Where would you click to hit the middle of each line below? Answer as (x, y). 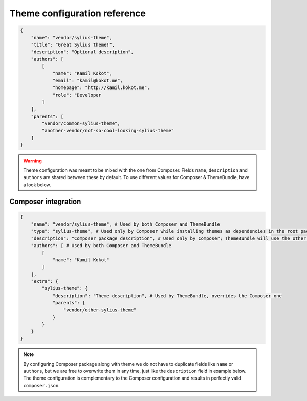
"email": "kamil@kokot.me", (87, 80)
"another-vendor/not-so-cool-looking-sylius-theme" (108, 131)
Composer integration (45, 202)
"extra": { (45, 282)
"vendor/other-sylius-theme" (100, 310)
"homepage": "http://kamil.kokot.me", (101, 88)
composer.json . (41, 385)
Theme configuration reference (78, 13)
